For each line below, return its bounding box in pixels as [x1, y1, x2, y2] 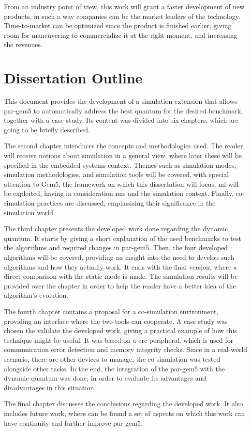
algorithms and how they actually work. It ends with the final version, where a [4, 261, 237, 271]
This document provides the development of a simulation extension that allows [4, 96, 237, 106]
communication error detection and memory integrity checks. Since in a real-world [4, 344, 248, 354]
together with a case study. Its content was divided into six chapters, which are [4, 115, 238, 125]
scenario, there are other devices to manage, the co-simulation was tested [4, 353, 221, 364]
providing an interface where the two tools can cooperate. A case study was [4, 316, 228, 326]
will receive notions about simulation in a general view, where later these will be [4, 150, 242, 160]
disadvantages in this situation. [4, 382, 96, 392]
